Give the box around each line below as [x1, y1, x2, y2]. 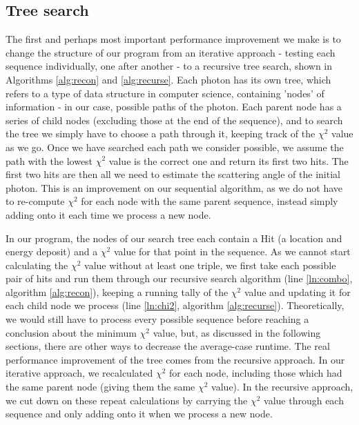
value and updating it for [244, 284, 351, 299]
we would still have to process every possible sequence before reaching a [6, 312, 309, 326]
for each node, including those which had [169, 366, 342, 380]
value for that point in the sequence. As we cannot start [113, 244, 351, 259]
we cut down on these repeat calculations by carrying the [6, 393, 248, 407]
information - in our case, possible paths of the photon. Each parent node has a [6, 99, 342, 114]
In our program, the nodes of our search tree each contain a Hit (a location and [6, 230, 342, 245]
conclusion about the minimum [6, 325, 137, 339]
